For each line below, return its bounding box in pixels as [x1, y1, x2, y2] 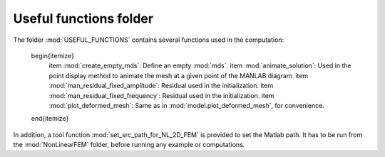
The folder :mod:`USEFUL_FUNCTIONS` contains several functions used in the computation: [13, 36, 284, 44]
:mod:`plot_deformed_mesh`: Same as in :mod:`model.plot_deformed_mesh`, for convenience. [48, 101, 324, 109]
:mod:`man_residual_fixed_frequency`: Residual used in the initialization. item [48, 91, 274, 99]
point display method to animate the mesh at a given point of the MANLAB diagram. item [48, 71, 309, 80]
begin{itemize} [31, 51, 75, 60]
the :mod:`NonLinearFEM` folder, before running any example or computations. [13, 141, 245, 149]
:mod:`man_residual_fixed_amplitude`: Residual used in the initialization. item [48, 82, 274, 90]
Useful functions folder [13, 11, 153, 26]
